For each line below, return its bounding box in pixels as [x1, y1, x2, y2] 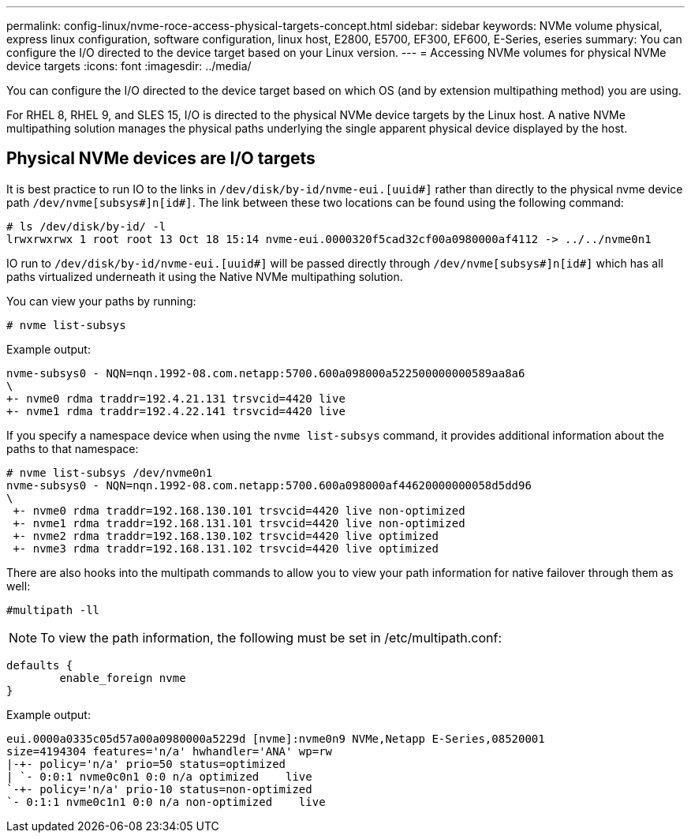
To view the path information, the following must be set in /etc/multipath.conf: [40, 629, 502, 646]
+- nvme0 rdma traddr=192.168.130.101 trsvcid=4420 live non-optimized [13, 504, 465, 517]
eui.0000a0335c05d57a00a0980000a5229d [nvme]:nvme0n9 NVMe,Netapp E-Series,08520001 [6, 732, 545, 745]
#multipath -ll [6, 603, 100, 616]
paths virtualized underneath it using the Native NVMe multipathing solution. [6, 269, 403, 283]
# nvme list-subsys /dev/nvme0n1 [6, 466, 213, 479]
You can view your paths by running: [6, 294, 196, 308]
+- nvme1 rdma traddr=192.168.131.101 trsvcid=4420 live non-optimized [13, 516, 465, 530]
